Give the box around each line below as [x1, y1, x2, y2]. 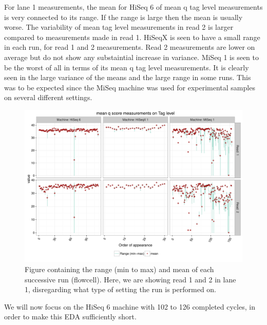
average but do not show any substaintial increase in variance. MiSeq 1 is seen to [4, 51, 259, 62]
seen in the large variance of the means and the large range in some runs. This [4, 72, 251, 83]
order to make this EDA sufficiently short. [4, 311, 137, 322]
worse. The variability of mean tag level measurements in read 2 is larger [4, 22, 234, 32]
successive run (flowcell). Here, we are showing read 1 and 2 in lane [25, 274, 236, 284]
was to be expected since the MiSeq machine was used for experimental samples [4, 82, 255, 92]
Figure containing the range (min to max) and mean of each [25, 264, 214, 274]
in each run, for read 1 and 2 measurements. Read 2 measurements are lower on [4, 42, 255, 52]
